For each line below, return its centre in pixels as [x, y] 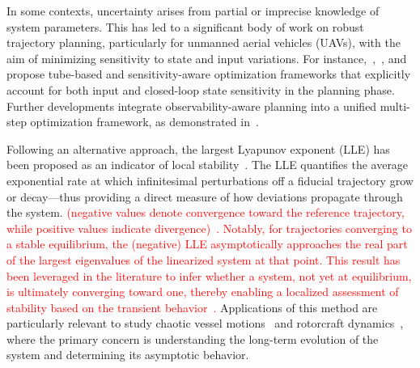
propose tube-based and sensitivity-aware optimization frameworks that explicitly [209, 74]
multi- [395, 106]
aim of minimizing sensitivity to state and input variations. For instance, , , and [207, 58]
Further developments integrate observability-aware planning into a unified [192, 106]
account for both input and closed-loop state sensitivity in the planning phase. [201, 89]
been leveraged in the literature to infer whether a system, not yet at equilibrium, [209, 275]
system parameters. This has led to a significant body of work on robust [185, 26]
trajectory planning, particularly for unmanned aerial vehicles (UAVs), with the [204, 42]
